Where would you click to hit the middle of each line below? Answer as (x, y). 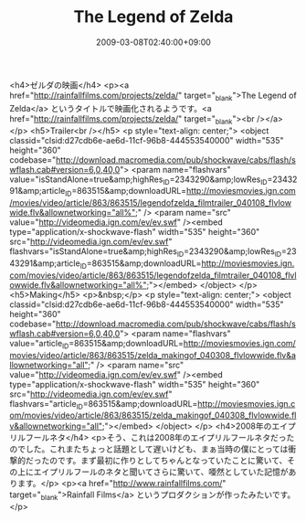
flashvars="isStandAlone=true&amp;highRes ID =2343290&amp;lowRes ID (145, 252)
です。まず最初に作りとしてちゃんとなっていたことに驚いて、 (172, 461)
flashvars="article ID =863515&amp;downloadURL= (104, 404)
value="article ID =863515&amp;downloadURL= (97, 344)
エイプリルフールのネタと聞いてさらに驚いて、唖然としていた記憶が (161, 472)
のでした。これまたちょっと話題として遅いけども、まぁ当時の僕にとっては (149, 449)
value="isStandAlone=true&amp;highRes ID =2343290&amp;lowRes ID (138, 180)
